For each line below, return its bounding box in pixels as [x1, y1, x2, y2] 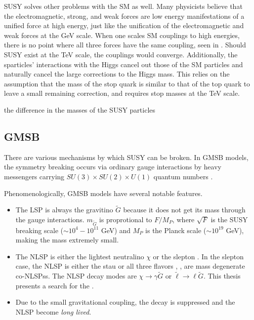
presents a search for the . [15, 280, 94, 290]
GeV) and [101, 225, 131, 235]
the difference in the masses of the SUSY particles [4, 104, 156, 115]
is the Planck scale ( [145, 225, 207, 235]
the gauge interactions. [15, 214, 85, 224]
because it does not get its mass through [123, 204, 246, 215]
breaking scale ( [15, 225, 63, 235]
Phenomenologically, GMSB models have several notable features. [4, 188, 203, 198]
